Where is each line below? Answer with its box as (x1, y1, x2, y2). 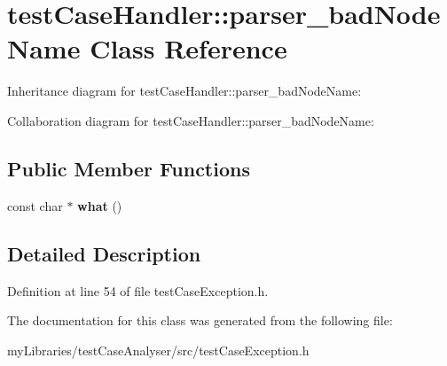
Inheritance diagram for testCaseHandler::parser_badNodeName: (7, 82, 362, 100)
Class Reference (90, 30, 287, 66)
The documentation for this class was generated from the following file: (7, 311, 393, 330)
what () (77, 196, 122, 214)
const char (7, 196, 63, 214)
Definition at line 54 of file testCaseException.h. (7, 281, 269, 300)
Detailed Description (7, 239, 201, 267)
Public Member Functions (7, 154, 250, 182)
